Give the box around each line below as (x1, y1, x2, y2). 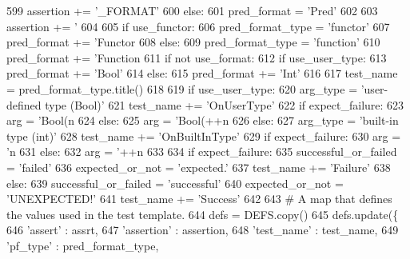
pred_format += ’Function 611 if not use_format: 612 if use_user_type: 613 (6, 49, 387, 66)
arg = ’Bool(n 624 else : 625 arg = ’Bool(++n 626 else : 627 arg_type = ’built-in (6, 112, 399, 129)
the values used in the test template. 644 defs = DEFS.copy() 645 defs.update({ (6, 205, 399, 222)
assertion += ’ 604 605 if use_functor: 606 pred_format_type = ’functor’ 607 (6, 18, 390, 34)
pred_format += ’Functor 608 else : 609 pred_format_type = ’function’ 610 (6, 34, 380, 50)
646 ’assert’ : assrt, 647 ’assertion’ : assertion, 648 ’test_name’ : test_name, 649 (6, 221, 399, 238)
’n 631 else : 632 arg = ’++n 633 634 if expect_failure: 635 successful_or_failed (6, 143, 397, 160)
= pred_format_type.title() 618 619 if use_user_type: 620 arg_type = (6, 80, 358, 97)
